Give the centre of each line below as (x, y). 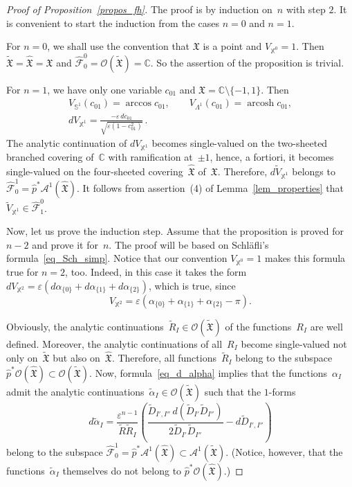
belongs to (314, 171)
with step (306, 9)
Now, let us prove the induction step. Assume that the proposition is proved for (175, 230)
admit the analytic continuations (75, 391)
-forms (282, 391)
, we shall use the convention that (119, 46)
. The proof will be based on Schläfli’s (189, 244)
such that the (233, 391)
